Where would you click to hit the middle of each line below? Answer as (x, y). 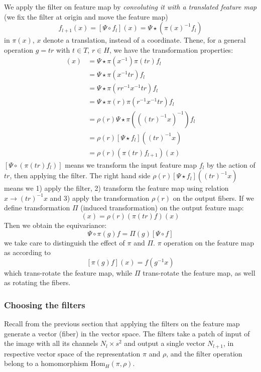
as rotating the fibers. (37, 282)
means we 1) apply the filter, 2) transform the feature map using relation (116, 188)
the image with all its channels (51, 343)
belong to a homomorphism (46, 363)
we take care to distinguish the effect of (64, 242)
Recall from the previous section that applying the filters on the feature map (122, 324)
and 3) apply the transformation (100, 198)
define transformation (37, 208)
